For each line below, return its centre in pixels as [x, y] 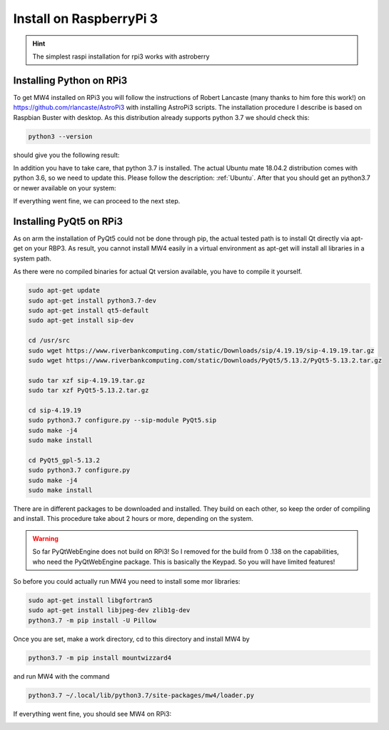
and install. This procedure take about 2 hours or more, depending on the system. [133, 519]
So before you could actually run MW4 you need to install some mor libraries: [127, 581]
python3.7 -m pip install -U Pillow [92, 620]
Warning [45, 538]
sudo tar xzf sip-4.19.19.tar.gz [87, 380]
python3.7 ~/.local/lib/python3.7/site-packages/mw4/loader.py [141, 695]
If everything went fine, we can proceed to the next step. [97, 201]
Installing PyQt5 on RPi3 [68, 221]
